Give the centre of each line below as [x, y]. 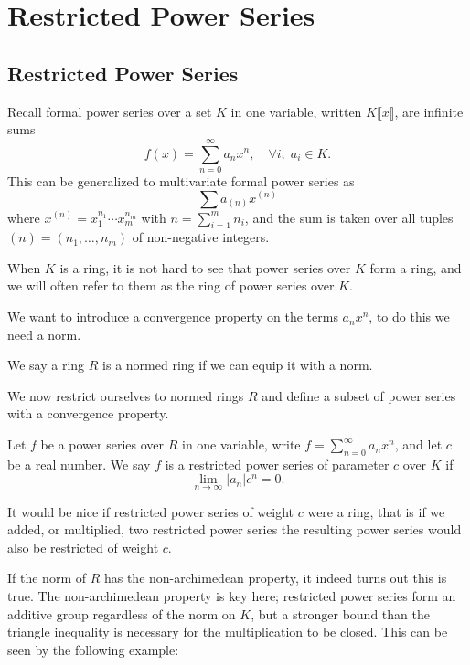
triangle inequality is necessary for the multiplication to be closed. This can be [228, 632]
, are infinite [429, 111]
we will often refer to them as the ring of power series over [171, 285]
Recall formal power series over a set [110, 111]
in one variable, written [296, 111]
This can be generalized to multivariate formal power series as [181, 180]
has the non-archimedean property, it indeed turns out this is [275, 578]
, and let [418, 444]
